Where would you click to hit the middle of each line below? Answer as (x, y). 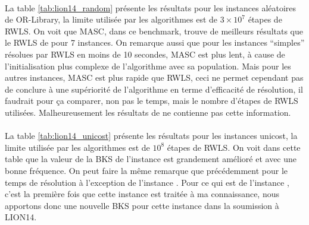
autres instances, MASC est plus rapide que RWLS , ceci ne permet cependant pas (154, 77)
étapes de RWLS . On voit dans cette (234, 147)
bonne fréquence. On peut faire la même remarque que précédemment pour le (146, 170)
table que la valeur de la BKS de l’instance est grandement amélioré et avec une (151, 159)
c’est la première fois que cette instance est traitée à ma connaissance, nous (142, 194)
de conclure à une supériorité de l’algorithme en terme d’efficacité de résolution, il (154, 89)
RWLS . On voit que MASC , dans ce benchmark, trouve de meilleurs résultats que (154, 31)
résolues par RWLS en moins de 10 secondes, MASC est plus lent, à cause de (145, 54)
